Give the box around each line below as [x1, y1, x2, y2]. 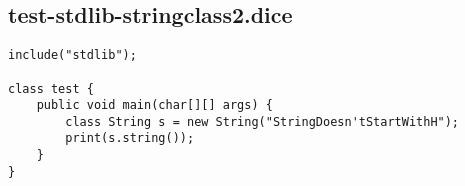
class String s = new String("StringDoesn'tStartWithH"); [65, 114, 460, 129]
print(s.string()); [65, 131, 195, 146]
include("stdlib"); [8, 48, 137, 63]
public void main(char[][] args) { [36, 98, 273, 113]
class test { [8, 81, 94, 96]
